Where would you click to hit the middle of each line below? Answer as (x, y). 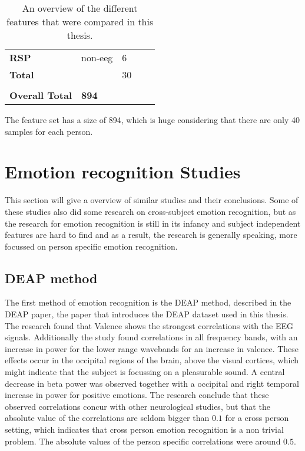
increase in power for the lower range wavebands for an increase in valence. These (152, 348)
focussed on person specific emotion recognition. (91, 246)
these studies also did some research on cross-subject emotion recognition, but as (150, 211)
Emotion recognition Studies (123, 172)
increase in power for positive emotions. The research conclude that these (137, 395)
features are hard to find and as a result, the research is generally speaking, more (151, 235)
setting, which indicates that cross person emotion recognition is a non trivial (144, 430)
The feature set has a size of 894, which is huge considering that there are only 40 (152, 120)
